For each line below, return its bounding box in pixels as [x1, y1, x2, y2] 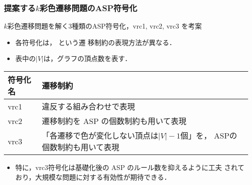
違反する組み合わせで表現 [42, 101, 135, 112]
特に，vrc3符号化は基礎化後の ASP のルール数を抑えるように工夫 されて [15, 162, 245, 172]
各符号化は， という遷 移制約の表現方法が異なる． [15, 37, 176, 47]
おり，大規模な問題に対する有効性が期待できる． [15, 171, 171, 182]
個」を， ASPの [180, 130, 237, 141]
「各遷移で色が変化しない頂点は [42, 130, 158, 141]
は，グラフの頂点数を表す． [43, 53, 132, 63]
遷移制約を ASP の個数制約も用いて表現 [42, 115, 187, 126]
